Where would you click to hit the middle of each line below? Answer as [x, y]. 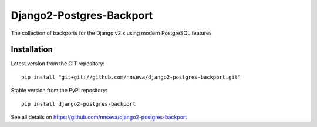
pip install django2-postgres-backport [79, 104]
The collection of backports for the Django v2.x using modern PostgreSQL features [111, 33]
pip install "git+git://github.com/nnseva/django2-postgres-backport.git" [131, 77]
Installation [32, 50]
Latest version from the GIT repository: [58, 63]
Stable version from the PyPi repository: [59, 91]
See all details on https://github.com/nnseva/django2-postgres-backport [99, 117]
